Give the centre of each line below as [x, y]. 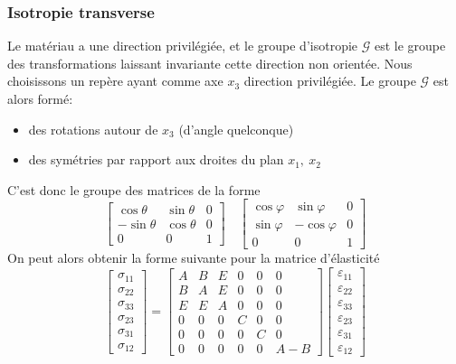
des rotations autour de [93, 129]
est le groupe [410, 46]
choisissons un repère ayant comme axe [115, 81]
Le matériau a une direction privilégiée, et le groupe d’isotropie [183, 46]
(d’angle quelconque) [236, 129]
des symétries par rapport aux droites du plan [156, 159]
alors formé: [40, 98]
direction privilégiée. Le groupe [330, 81]
